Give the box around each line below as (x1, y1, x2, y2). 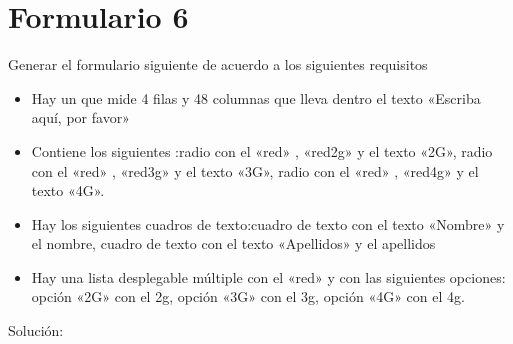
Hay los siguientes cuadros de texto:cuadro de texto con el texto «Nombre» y (31, 213, 505, 234)
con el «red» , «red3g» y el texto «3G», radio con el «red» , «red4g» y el (31, 160, 479, 181)
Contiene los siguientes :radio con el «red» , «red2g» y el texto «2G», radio (31, 140, 493, 161)
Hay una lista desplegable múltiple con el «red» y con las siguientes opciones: (31, 266, 506, 287)
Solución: (8, 320, 64, 341)
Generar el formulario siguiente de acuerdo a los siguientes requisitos (8, 54, 428, 75)
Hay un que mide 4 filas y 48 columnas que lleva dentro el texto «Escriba (31, 87, 481, 108)
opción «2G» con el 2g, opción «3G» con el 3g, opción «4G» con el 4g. (31, 286, 465, 307)
